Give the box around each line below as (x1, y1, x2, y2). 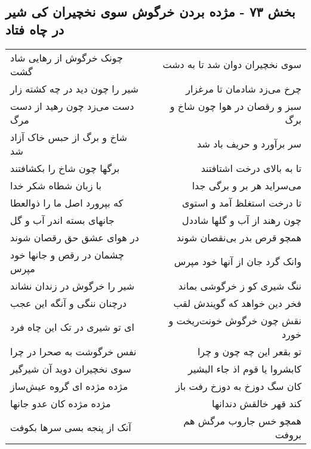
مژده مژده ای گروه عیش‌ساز (10, 379, 128, 393)
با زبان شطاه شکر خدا (10, 178, 102, 192)
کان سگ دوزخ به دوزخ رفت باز (175, 379, 301, 393)
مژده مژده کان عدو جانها (10, 396, 111, 410)
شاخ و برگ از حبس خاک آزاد (10, 130, 128, 144)
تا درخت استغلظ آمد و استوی (182, 195, 301, 210)
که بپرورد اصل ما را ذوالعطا (10, 195, 124, 210)
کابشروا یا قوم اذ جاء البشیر (188, 361, 301, 376)
